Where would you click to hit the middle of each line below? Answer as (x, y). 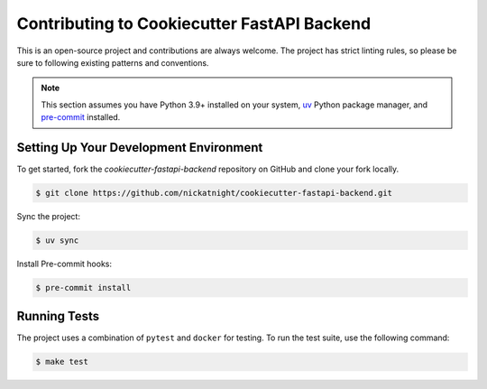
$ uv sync (57, 240)
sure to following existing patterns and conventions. (113, 62)
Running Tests (58, 316)
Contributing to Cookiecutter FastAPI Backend (194, 23)
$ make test (62, 362)
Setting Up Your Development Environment (140, 148)
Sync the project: (49, 216)
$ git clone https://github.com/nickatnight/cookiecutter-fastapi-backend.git (214, 193)
